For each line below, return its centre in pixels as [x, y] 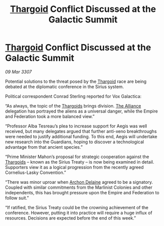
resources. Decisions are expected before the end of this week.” [71, 218]
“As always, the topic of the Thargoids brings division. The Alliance [73, 106]
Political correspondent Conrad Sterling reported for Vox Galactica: [73, 96]
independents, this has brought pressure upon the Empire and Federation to [82, 192]
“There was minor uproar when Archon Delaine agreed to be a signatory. [79, 182]
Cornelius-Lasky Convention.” [36, 172]
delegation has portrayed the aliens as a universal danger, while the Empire [82, 111]
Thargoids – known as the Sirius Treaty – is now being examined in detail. [80, 162]
